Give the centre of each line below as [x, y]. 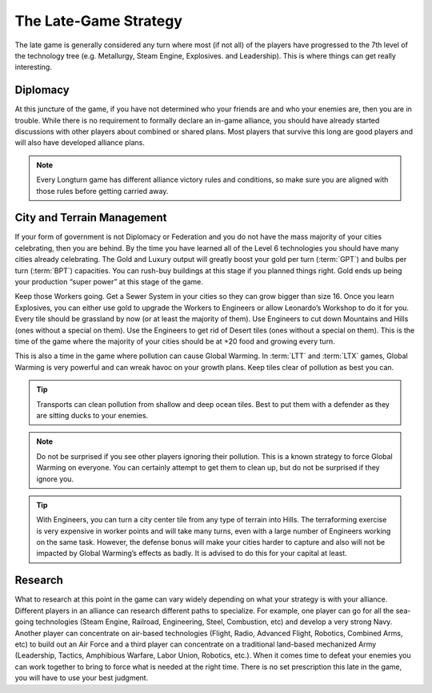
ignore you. [55, 479]
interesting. [33, 67]
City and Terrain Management [91, 218]
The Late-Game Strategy [99, 21]
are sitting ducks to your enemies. [92, 415]
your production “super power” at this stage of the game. [109, 282]
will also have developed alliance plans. [80, 143]
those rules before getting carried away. [102, 191]
